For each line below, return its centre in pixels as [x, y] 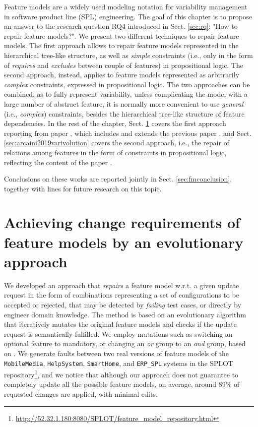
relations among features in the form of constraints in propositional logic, [115, 152]
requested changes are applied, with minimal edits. [81, 394]
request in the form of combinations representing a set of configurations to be [122, 295]
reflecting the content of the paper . [58, 162]
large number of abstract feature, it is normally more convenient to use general [124, 103]
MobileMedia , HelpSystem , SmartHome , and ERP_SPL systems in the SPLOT [119, 363]
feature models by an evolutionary [124, 242]
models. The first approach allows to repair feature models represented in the [121, 45]
